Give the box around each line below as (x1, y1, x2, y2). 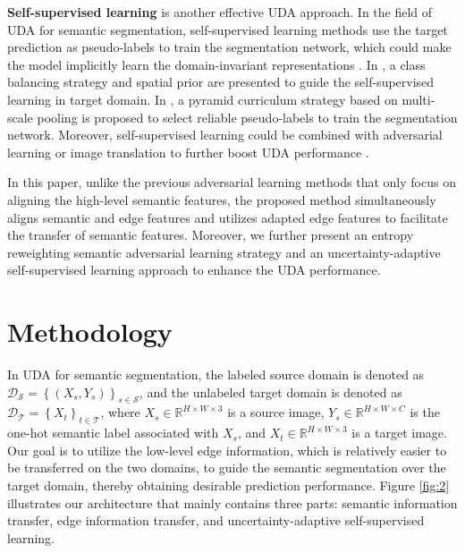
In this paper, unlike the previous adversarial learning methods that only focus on (7, 173, 456, 191)
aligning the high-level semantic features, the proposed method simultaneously (7, 190, 436, 208)
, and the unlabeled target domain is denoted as (139, 382, 402, 401)
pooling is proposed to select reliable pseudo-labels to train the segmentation (37, 107, 458, 126)
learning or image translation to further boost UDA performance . (7, 142, 369, 161)
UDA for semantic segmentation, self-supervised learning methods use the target (7, 20, 448, 38)
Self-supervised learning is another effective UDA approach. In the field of (7, 3, 433, 21)
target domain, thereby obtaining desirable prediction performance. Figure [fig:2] (7, 476, 450, 494)
